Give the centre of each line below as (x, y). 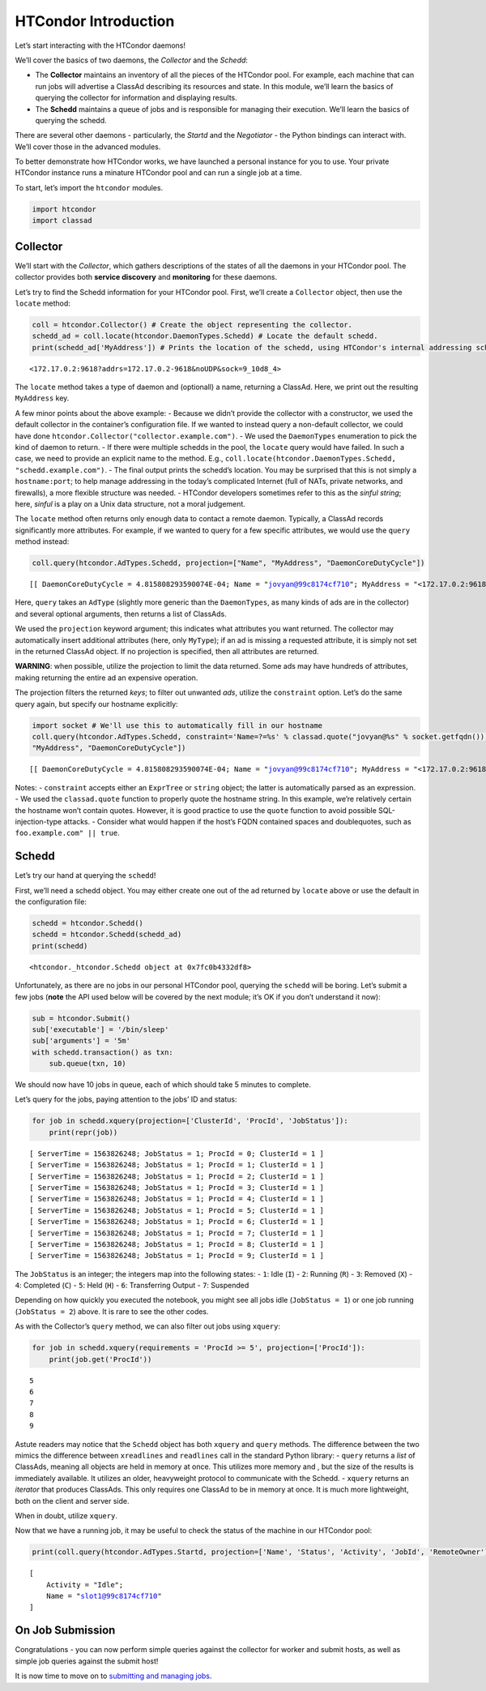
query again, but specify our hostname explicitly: (96, 704)
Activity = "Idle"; (85, 1584)
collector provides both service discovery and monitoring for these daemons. (146, 277)
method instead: (42, 542)
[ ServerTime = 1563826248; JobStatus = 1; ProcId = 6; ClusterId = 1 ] (177, 1222)
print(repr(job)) (83, 1132)
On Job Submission (65, 1631)
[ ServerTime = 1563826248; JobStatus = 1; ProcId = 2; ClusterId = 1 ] (177, 1176)
